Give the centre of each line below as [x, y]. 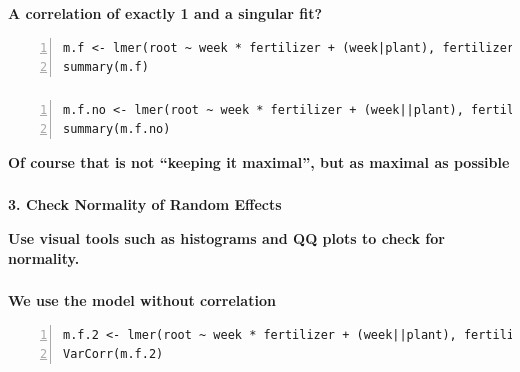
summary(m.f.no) [117, 129]
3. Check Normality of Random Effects [145, 204]
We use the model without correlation [142, 300]
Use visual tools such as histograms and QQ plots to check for [226, 237]
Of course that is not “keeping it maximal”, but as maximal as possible [259, 161]
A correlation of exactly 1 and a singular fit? [165, 12]
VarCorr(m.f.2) [113, 354]
